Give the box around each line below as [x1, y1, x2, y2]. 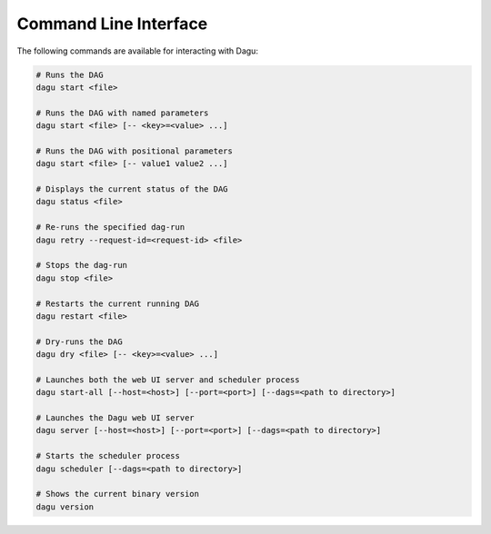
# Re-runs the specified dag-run [35, 222, 185, 232]
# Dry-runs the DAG [35, 336, 123, 347]
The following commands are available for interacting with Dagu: [16, 45, 259, 56]
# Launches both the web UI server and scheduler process [35, 374, 300, 385]
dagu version [35, 501, 95, 512]
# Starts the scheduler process [35, 450, 181, 461]
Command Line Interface [16, 14, 208, 34]
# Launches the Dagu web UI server [35, 413, 195, 423]
